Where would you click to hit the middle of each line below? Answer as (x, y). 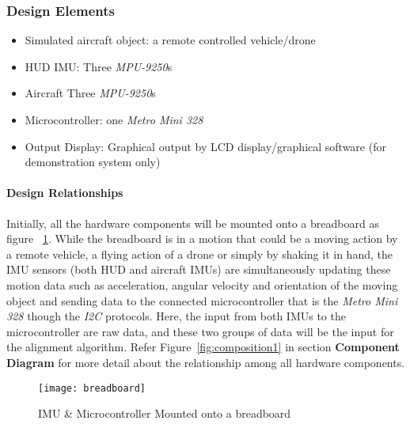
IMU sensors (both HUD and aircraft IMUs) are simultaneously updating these (199, 269)
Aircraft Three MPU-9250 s (90, 93)
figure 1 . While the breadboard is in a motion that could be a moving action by (202, 238)
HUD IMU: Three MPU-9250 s (99, 66)
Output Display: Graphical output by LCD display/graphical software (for (205, 146)
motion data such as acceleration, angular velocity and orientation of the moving (202, 284)
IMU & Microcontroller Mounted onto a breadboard (165, 413)
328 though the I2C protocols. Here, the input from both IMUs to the (176, 316)
